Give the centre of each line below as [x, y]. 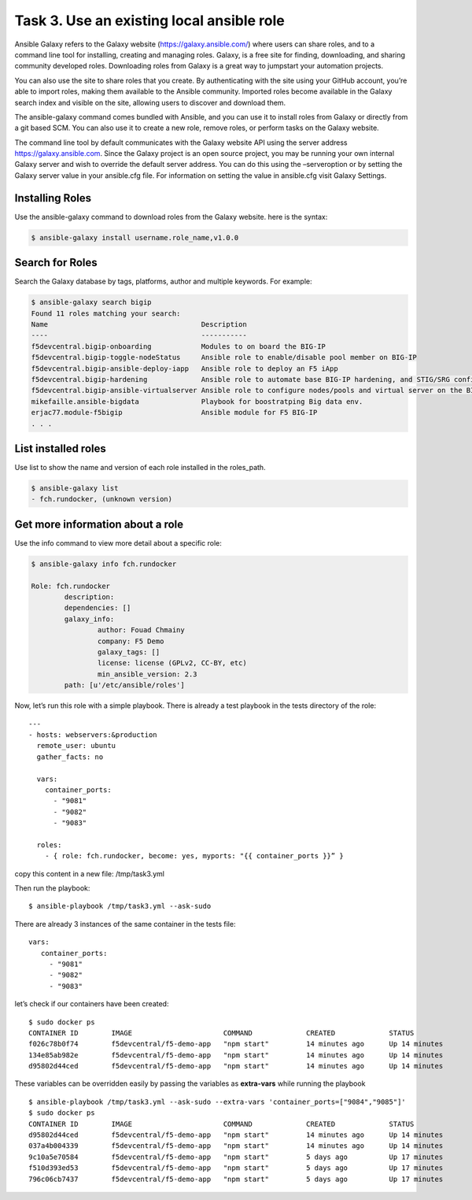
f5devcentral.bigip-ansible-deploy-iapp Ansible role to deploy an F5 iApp [184, 369]
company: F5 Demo [131, 641]
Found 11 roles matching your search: [106, 313]
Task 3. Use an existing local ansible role [149, 20]
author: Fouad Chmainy [141, 630]
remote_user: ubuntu [76, 746]
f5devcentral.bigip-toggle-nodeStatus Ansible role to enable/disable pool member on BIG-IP [224, 357]
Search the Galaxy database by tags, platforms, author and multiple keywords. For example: [163, 281]
